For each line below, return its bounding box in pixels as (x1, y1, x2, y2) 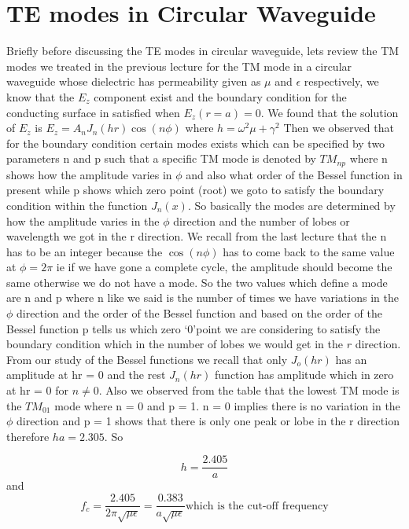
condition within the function (6, 197, 148, 213)
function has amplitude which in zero (215, 366, 394, 383)
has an (335, 351, 367, 367)
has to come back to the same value (223, 243, 395, 259)
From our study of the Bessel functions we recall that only (6, 351, 288, 367)
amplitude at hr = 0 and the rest (6, 366, 166, 383)
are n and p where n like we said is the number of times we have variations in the (6, 289, 399, 306)
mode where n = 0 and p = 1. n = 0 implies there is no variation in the (54, 397, 400, 413)
